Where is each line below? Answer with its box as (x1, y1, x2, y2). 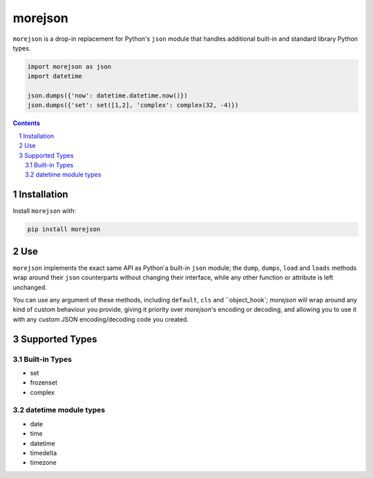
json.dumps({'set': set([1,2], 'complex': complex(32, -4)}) (27, 101, 239, 109)
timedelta (30, 449, 57, 457)
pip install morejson (27, 226, 101, 233)
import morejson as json (27, 62, 112, 71)
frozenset (30, 378, 58, 387)
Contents (12, 119, 41, 127)
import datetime (27, 73, 83, 80)
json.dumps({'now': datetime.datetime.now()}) (27, 92, 188, 100)
